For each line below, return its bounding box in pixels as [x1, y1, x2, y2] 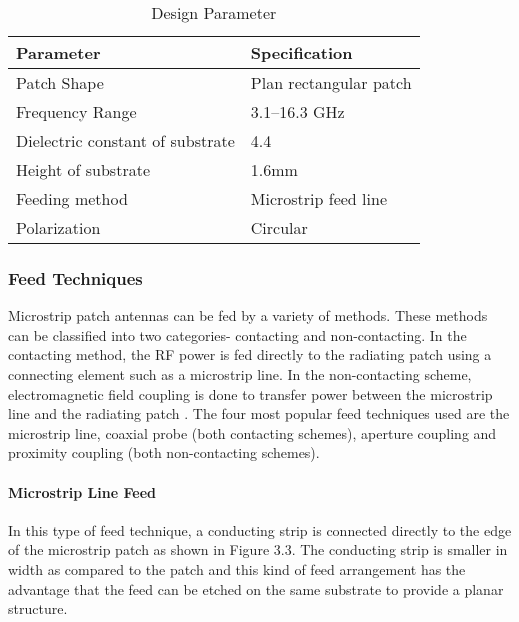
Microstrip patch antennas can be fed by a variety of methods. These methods [8, 305, 488, 326]
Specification [250, 41, 353, 64]
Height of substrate [16, 158, 151, 181]
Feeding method [16, 187, 128, 210]
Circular [250, 216, 308, 239]
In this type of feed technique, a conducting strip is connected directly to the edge [8, 519, 512, 540]
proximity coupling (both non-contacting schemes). [8, 442, 320, 463]
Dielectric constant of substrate [16, 129, 235, 152]
